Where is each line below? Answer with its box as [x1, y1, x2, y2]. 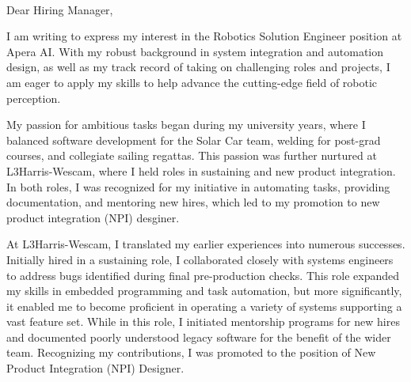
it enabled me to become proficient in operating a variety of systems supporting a [6, 297, 402, 314]
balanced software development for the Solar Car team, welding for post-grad [6, 131, 381, 148]
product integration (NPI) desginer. [6, 209, 180, 225]
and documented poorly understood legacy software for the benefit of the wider [6, 328, 391, 345]
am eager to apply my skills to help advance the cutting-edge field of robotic [6, 74, 378, 90]
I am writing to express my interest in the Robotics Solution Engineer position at [6, 28, 402, 44]
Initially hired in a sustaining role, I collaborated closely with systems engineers [6, 251, 394, 267]
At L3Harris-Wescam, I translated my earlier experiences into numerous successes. [6, 236, 405, 252]
